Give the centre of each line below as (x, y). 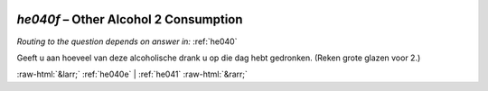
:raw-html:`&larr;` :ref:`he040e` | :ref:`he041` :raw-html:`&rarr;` (132, 74)
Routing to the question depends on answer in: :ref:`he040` (127, 41)
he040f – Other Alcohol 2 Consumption (130, 19)
